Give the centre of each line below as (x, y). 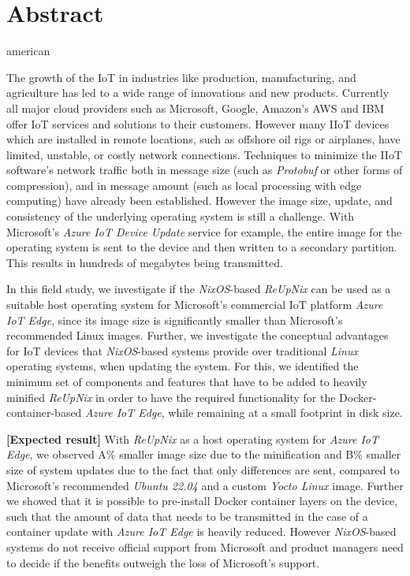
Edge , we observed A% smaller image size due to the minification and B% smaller (204, 454)
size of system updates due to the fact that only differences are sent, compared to (203, 469)
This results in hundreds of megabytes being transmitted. (145, 262)
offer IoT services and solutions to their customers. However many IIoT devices (198, 123)
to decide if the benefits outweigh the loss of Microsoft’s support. (163, 562)
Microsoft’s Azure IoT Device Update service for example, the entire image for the (204, 231)
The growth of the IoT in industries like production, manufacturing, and (181, 77)
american (28, 51)
